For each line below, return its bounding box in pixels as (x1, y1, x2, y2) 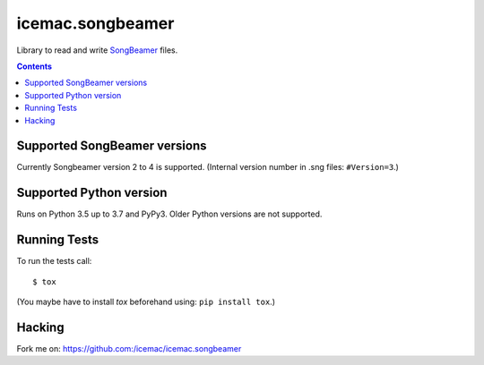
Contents (16, 61, 53, 72)
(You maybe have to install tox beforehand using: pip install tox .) (16, 296, 275, 307)
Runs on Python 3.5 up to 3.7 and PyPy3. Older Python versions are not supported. (16, 208, 323, 219)
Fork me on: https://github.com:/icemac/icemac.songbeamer (16, 343, 242, 353)
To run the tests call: (16, 256, 92, 267)
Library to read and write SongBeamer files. (16, 45, 178, 55)
